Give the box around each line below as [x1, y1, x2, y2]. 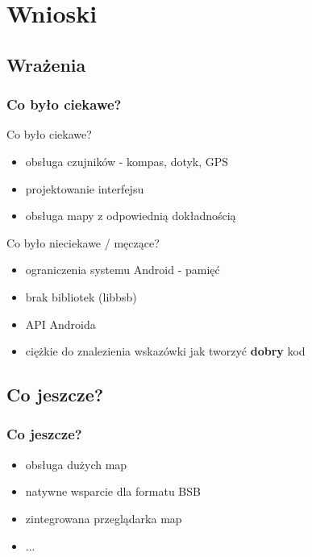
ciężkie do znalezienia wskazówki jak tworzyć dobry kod [25, 343, 306, 360]
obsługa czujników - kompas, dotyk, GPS [25, 152, 229, 169]
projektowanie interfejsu [25, 180, 144, 197]
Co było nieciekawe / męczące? [6, 234, 160, 251]
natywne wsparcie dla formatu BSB [25, 483, 201, 500]
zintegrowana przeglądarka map [25, 509, 182, 526]
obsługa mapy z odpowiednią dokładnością [25, 207, 236, 224]
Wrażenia [6, 52, 86, 77]
